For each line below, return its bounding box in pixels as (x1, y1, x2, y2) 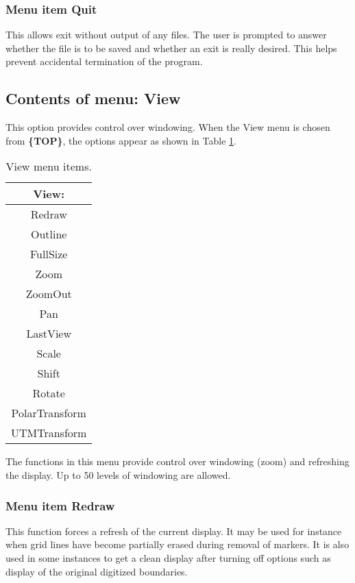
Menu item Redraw (5, 497, 115, 514)
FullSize (29, 246, 68, 262)
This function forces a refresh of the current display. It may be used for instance (5, 523, 342, 538)
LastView (26, 325, 72, 342)
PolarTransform (11, 405, 86, 421)
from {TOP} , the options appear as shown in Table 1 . (5, 133, 236, 147)
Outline (30, 226, 67, 243)
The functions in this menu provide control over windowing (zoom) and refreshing (5, 454, 350, 469)
